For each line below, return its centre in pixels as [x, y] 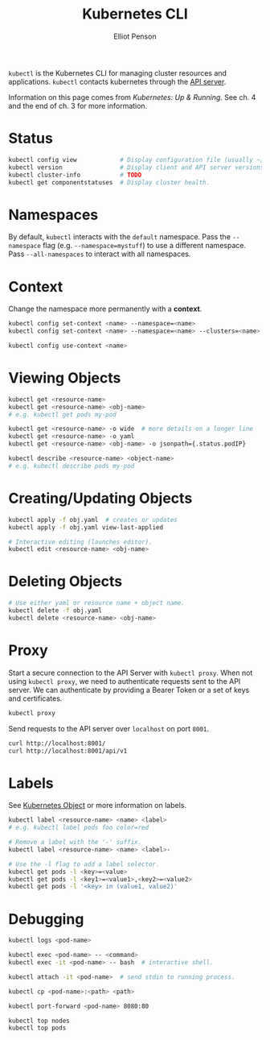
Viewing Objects [65, 378]
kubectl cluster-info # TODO [75, 175]
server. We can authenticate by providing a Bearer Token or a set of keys [129, 690]
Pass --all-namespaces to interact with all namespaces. [100, 254]
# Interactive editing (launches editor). [80, 542]
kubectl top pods [37, 1028]
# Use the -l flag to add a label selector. [84, 864]
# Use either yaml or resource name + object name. [96, 603]
